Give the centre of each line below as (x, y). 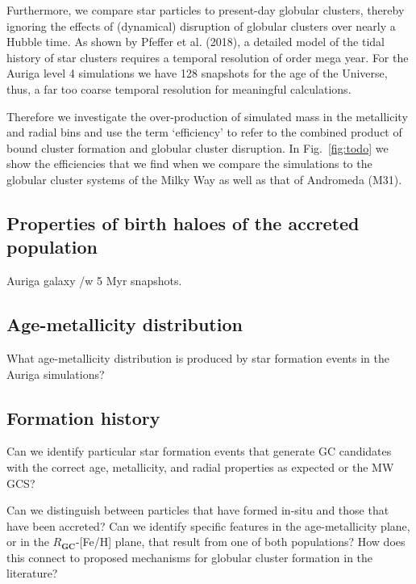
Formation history (83, 417)
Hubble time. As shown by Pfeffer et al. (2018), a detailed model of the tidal (196, 42)
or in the (28, 542)
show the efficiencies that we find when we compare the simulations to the (189, 164)
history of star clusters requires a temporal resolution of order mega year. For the (208, 57)
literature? (32, 573)
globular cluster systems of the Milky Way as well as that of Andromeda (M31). (204, 179)
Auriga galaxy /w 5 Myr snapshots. (94, 281)
